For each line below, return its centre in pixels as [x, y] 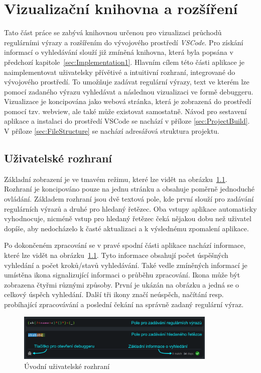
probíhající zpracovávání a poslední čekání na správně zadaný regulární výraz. [124, 304]
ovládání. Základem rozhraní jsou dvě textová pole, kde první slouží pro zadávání [129, 199]
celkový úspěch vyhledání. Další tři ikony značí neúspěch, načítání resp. [114, 294]
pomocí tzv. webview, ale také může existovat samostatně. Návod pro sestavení [125, 111]
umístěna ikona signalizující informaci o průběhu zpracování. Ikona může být [122, 275]
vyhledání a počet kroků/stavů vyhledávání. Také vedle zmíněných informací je [126, 265]
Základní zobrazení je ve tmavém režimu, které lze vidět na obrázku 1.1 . [116, 179]
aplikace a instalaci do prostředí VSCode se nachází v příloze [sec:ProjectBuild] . [127, 121]
